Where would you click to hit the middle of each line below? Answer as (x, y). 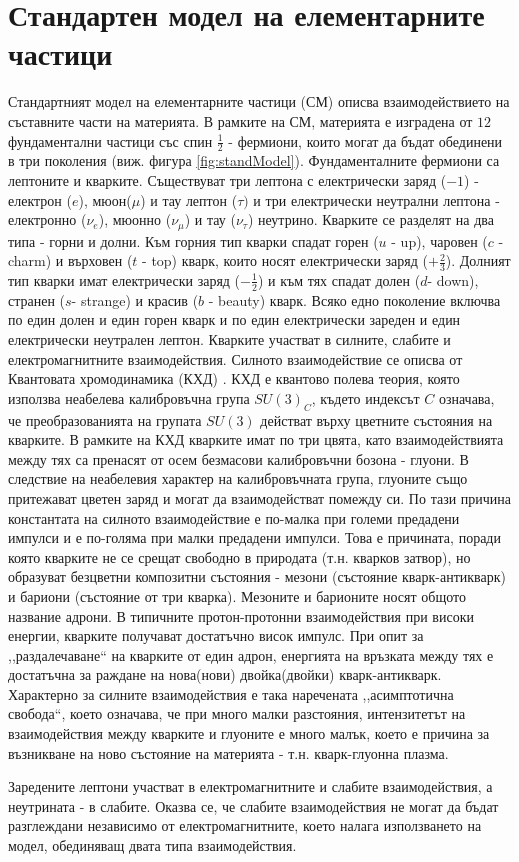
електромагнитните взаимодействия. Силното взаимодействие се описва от (235, 358)
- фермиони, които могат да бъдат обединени (365, 140)
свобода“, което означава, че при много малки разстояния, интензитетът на (237, 713)
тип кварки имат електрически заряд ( (124, 279)
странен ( (37, 299)
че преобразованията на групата (105, 419)
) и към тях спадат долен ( (339, 279)
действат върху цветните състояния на (376, 419)
